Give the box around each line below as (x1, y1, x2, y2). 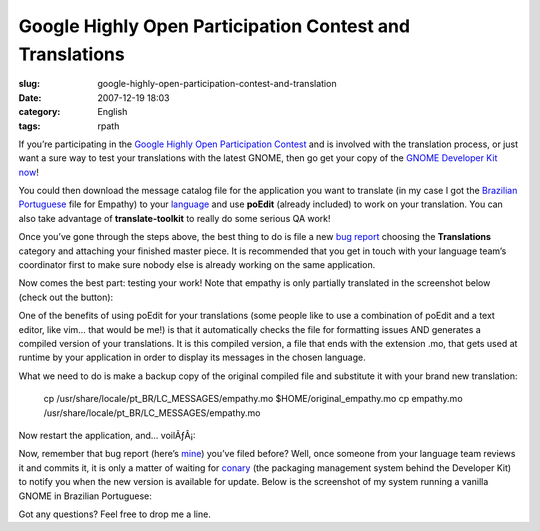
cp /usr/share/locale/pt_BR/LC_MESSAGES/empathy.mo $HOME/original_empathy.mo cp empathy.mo (43, 393, 464, 405)
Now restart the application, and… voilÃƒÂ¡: (18, 429, 196, 441)
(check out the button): (18, 291, 114, 303)
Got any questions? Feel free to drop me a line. (18, 508, 212, 520)
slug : (18, 78, 40, 90)
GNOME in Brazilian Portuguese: (18, 490, 152, 502)
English (97, 106, 128, 118)
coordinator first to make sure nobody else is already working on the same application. (18, 259, 376, 271)
